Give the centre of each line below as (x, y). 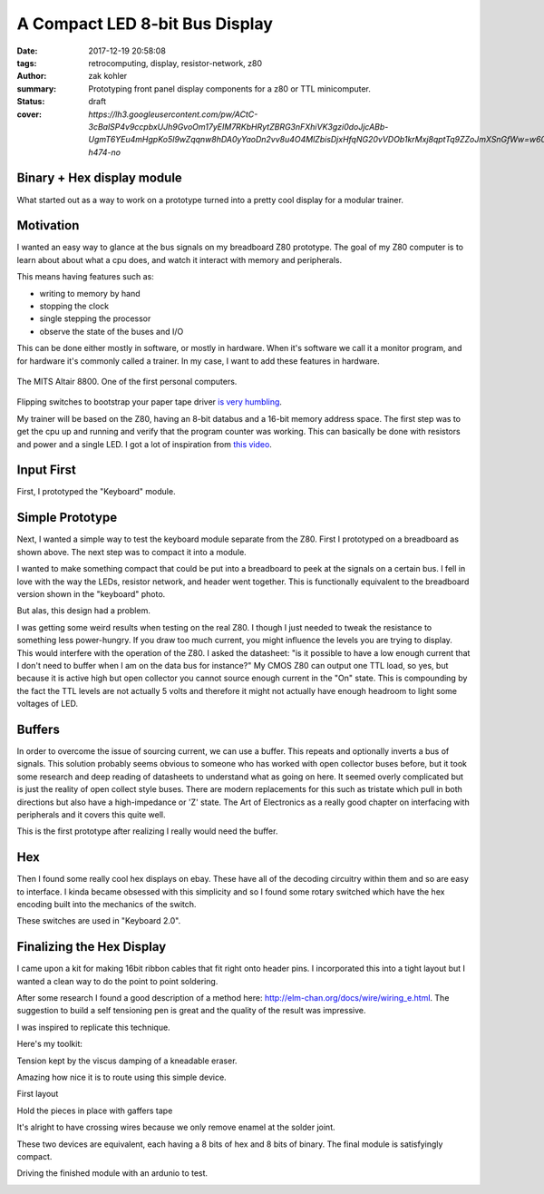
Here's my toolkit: (50, 1044)
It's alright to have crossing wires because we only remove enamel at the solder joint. (176, 1127)
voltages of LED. (48, 704)
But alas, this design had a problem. (84, 611)
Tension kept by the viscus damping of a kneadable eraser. (127, 1061)
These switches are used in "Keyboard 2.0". (99, 921)
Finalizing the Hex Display (92, 947)
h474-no (105, 152)
